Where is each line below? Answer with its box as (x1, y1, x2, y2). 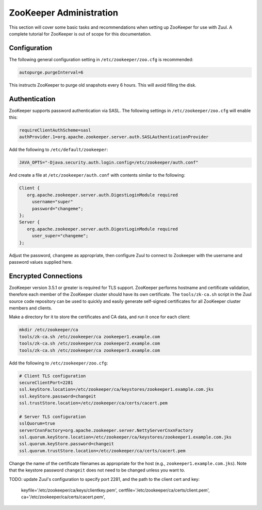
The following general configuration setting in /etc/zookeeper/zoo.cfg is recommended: (9, 56, 194, 62)
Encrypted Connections (9, 272, 82, 280)
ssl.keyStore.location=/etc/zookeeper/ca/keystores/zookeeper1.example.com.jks (19, 387, 214, 392)
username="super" (32, 199, 73, 204)
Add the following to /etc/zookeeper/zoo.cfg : (9, 360, 108, 366)
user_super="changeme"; (32, 233, 89, 238)
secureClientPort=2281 (19, 380, 73, 385)
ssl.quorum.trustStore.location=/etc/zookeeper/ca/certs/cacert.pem (19, 448, 186, 454)
